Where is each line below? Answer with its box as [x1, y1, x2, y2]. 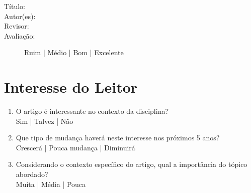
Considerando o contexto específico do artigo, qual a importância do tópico [16, 159, 247, 169]
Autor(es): [4, 11, 36, 21]
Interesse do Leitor [4, 77, 138, 97]
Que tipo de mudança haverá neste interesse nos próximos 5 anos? [16, 132, 220, 143]
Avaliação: [4, 30, 35, 41]
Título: [4, 1, 26, 11]
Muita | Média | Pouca [16, 178, 86, 189]
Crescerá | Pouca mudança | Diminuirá [16, 142, 135, 152]
